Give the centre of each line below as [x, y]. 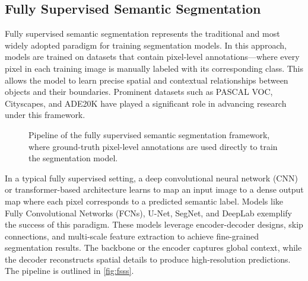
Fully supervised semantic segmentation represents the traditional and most [142, 33]
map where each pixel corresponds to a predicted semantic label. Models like [144, 201]
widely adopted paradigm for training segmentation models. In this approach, [146, 45]
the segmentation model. [73, 158]
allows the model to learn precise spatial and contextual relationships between [147, 80]
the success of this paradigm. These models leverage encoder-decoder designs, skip [154, 224]
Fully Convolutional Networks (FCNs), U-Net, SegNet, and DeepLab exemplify [148, 213]
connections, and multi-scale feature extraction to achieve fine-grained [132, 236]
